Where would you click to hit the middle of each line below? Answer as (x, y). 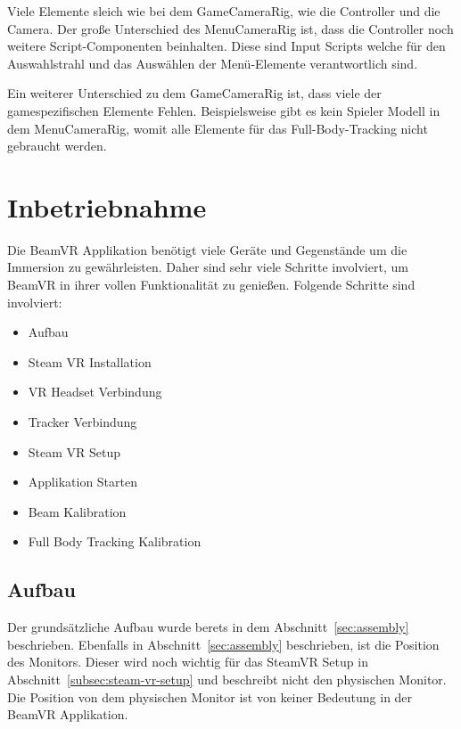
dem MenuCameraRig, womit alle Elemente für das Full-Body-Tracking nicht (218, 128)
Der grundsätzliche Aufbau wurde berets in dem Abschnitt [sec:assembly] (208, 627)
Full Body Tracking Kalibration (115, 541)
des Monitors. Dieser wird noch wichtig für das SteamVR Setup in (188, 662)
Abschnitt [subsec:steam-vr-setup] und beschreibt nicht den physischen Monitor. (227, 679)
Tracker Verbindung (82, 422)
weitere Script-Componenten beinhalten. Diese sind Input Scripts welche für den (226, 46)
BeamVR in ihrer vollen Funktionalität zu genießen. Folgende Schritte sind (211, 285)
